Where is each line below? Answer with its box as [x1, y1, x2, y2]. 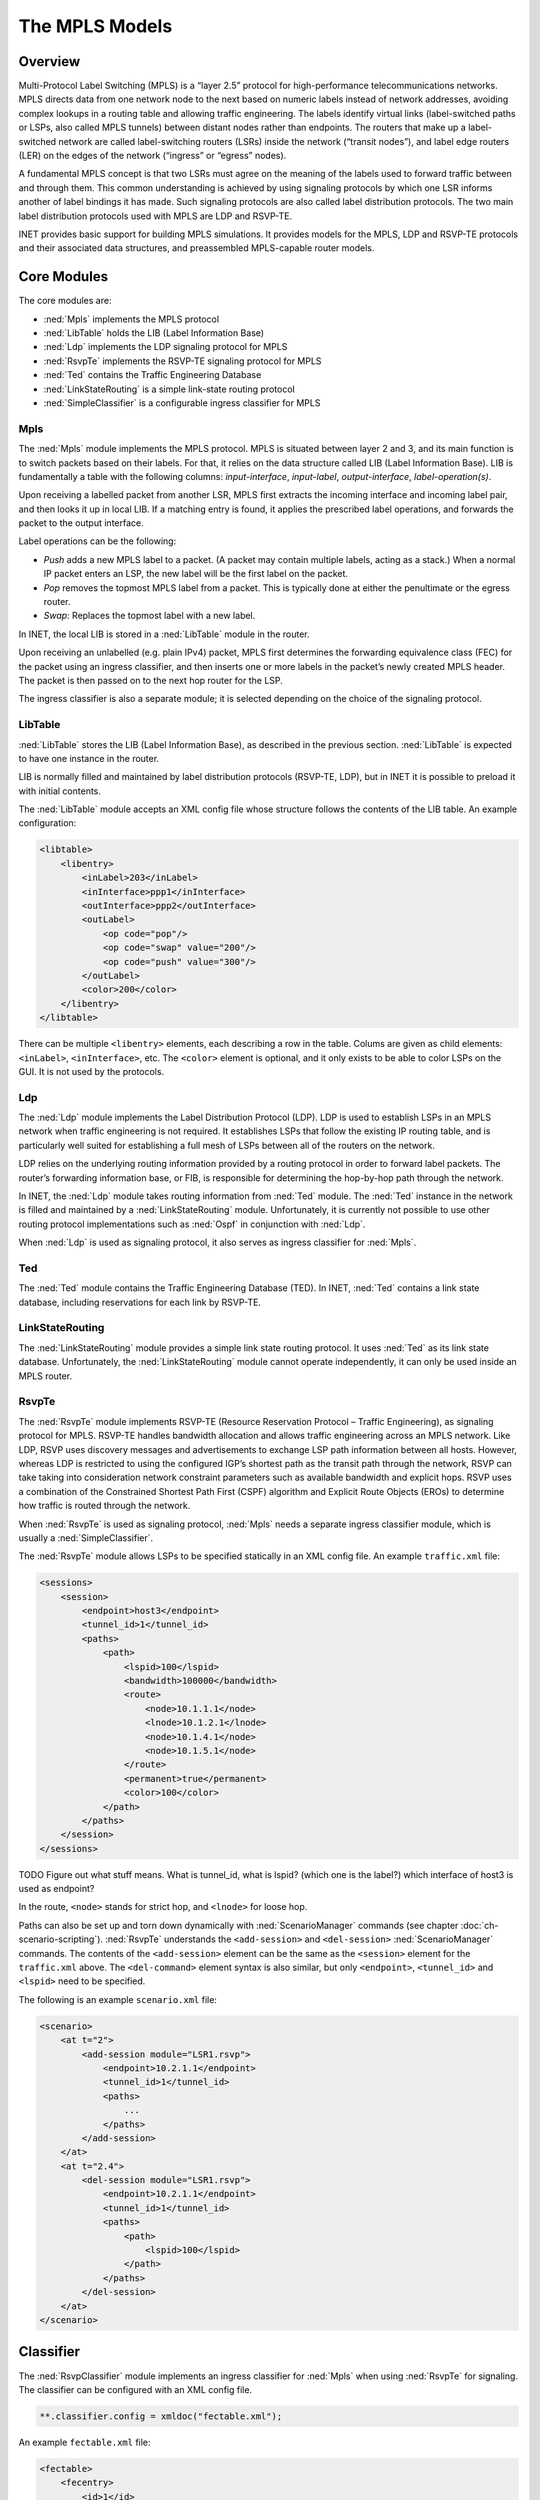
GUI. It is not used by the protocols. [18, 1065, 165, 1077]
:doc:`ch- [460, 1919, 499, 1931]
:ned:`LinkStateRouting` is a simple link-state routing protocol [43, 383, 295, 395]
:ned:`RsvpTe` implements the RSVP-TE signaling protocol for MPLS [43, 355, 322, 367]
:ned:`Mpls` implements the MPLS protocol [43, 313, 220, 325]
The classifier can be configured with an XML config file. [18, 2383, 253, 2395]
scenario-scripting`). [18, 1933, 104, 1945]
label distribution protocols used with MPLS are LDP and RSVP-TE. [18, 210, 293, 222]
